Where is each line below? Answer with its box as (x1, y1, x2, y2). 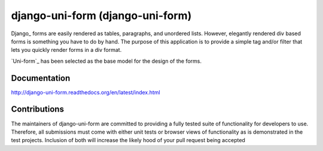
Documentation (11, 73, 71, 83)
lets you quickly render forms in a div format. (11, 47, 122, 54)
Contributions (11, 104, 64, 115)
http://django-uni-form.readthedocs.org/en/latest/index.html (11, 88, 161, 95)
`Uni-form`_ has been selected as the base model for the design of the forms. (11, 57, 202, 64)
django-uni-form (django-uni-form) (11, 9, 192, 22)
